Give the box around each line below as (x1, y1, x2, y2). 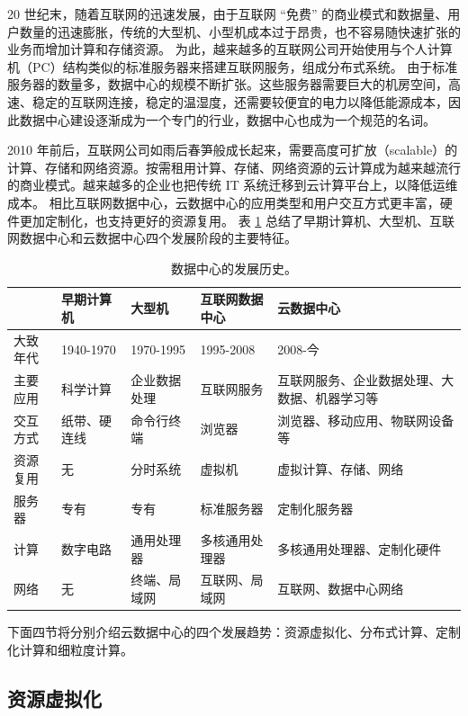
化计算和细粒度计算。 (7, 640, 133, 658)
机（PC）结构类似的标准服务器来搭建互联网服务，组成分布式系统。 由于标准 (7, 57, 458, 76)
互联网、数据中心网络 (277, 579, 404, 598)
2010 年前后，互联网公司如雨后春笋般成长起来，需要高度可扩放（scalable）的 (7, 140, 458, 159)
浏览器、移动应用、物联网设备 (277, 410, 454, 429)
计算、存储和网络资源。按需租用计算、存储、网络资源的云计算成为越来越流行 (7, 157, 461, 176)
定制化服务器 (277, 499, 354, 518)
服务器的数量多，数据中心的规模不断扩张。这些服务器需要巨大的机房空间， (7, 75, 448, 94)
